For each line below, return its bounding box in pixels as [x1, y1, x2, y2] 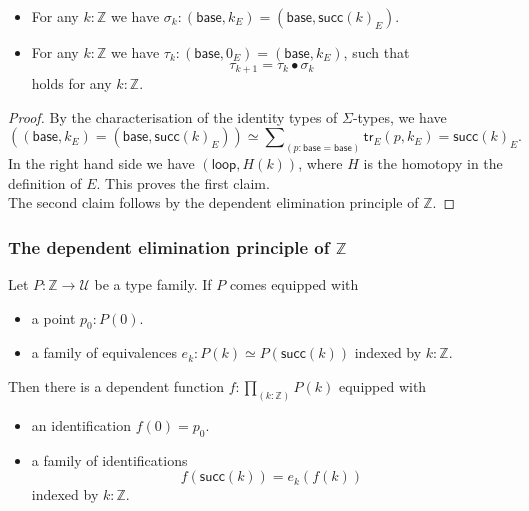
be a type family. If [94, 274, 212, 295]
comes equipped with [229, 274, 359, 295]
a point [31, 307, 76, 328]
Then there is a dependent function [8, 376, 224, 397]
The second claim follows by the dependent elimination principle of [8, 192, 419, 213]
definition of [8, 172, 82, 193]
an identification [31, 414, 131, 435]
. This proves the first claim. [96, 172, 270, 193]
